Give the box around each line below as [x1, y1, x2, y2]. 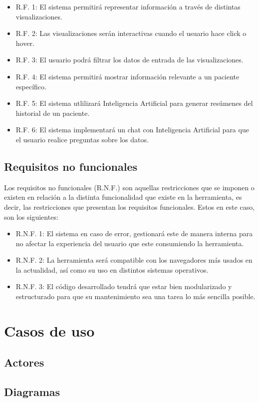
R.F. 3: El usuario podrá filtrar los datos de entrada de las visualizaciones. [15, 54, 244, 65]
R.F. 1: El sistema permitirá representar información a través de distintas [15, 1, 241, 11]
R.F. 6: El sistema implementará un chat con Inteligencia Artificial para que [15, 124, 249, 135]
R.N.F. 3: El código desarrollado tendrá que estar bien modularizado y [15, 281, 232, 292]
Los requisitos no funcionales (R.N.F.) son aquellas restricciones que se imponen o [4, 182, 255, 192]
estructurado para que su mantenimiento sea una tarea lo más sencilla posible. [15, 291, 256, 302]
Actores [4, 355, 44, 370]
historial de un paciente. [15, 107, 90, 118]
